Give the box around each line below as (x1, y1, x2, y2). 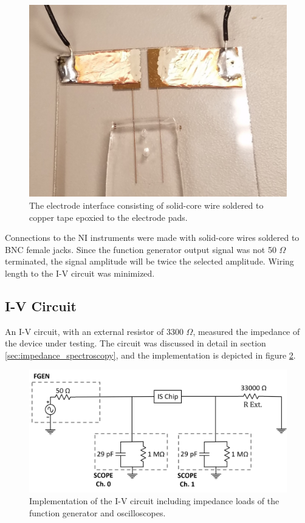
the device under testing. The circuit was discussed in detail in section (5, 337, 266, 349)
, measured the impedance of (193, 325, 300, 337)
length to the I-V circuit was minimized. (5, 266, 155, 279)
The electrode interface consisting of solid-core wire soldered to (29, 198, 264, 211)
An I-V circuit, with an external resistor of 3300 (5, 325, 183, 337)
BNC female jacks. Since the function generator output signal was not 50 (5, 243, 276, 255)
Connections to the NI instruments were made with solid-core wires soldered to (5, 231, 300, 244)
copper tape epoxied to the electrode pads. (29, 211, 188, 223)
